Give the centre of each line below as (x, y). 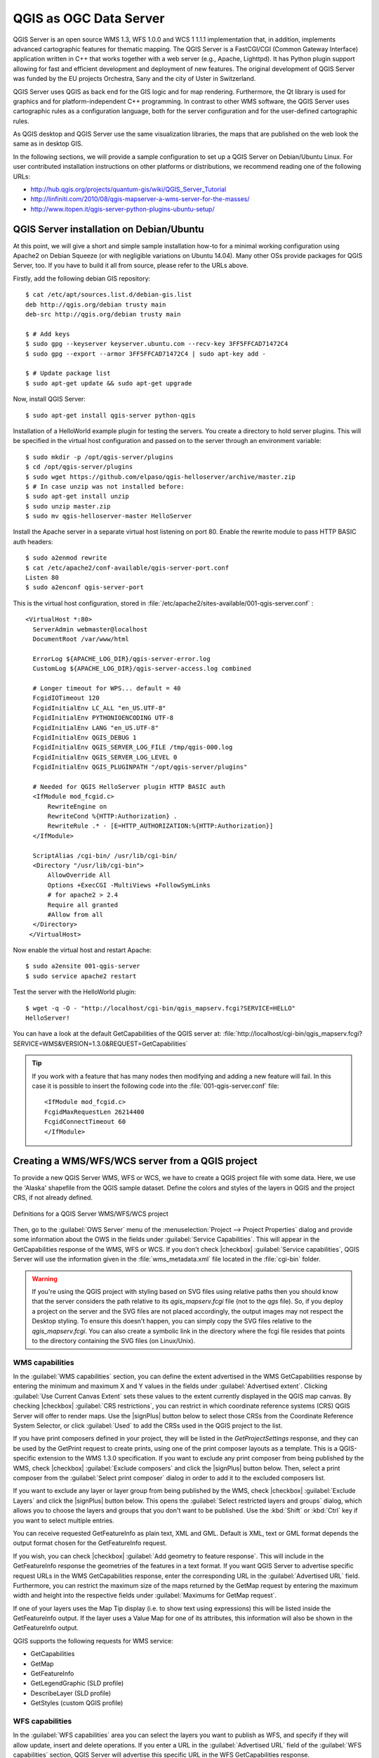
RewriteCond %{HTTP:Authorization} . (112, 816)
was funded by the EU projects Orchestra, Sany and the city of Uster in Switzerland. (134, 79)
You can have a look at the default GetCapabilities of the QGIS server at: (117, 1034)
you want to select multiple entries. (64, 1520)
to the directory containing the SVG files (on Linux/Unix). (114, 1340)
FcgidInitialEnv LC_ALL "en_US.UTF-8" (99, 708)
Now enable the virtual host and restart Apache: (82, 950)
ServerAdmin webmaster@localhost (90, 629)
